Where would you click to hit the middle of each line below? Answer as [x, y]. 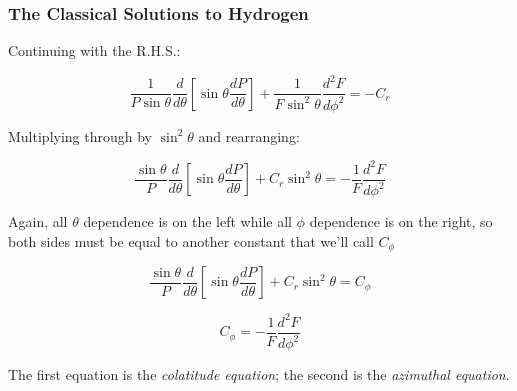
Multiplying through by [80, 135]
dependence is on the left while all [187, 221]
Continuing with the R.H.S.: [94, 50]
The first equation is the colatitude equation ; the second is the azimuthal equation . [259, 374]
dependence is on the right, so [401, 221]
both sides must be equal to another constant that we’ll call [191, 240]
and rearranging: [249, 135]
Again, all [38, 221]
